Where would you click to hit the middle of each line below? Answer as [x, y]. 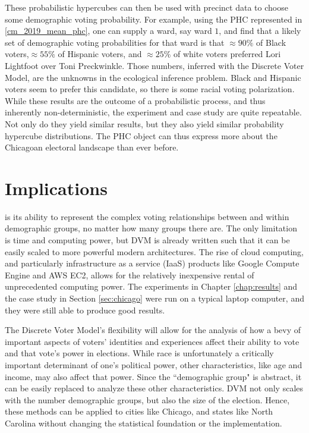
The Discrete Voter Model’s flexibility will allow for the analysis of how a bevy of [153, 330]
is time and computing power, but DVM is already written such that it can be [147, 240]
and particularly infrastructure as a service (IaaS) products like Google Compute [152, 263]
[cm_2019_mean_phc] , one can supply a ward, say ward [108, 31]
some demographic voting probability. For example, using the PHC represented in [154, 19]
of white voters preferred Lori [227, 54]
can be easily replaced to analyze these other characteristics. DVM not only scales [154, 388]
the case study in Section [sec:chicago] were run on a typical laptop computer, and [154, 298]
